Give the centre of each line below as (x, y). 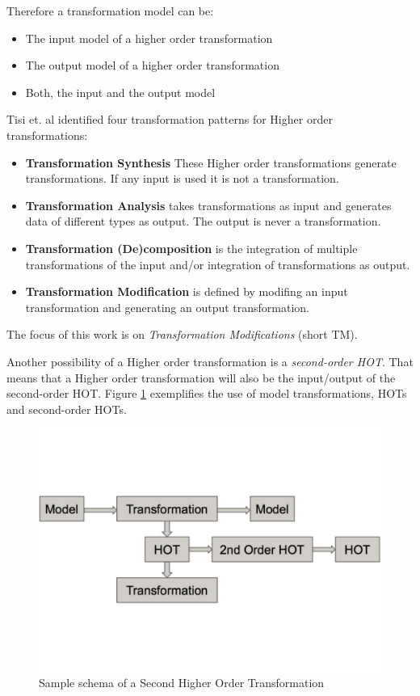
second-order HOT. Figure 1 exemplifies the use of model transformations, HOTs (207, 393)
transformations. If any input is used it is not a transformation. (182, 178)
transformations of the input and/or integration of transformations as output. (218, 264)
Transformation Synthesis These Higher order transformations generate (211, 162)
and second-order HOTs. (67, 409)
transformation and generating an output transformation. (167, 307)
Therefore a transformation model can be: (110, 11)
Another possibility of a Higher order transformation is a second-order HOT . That (210, 361)
